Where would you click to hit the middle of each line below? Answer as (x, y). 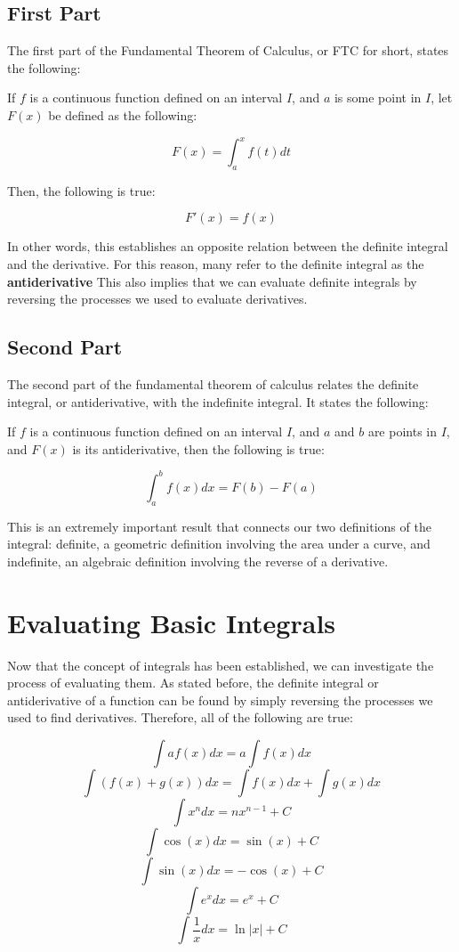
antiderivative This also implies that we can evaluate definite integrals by (212, 281)
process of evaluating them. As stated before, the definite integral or (193, 683)
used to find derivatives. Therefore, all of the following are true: (180, 717)
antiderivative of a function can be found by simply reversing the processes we (220, 700)
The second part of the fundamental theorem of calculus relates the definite (213, 384)
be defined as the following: (123, 114)
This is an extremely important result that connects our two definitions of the (219, 526)
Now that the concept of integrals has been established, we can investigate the (221, 665)
